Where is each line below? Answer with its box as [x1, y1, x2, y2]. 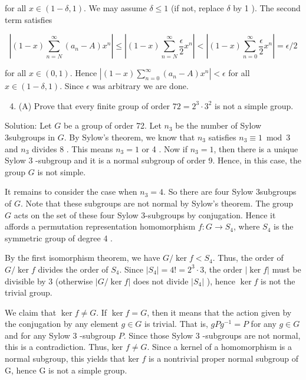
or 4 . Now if [142, 142, 187, 155]
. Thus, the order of [212, 251, 284, 264]
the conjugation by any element [5, 317, 119, 330]
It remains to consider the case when [5, 185, 137, 198]
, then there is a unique [213, 142, 298, 155]
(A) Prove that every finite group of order [18, 99, 170, 112]
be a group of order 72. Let [63, 119, 162, 132]
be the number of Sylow [175, 119, 262, 132]
